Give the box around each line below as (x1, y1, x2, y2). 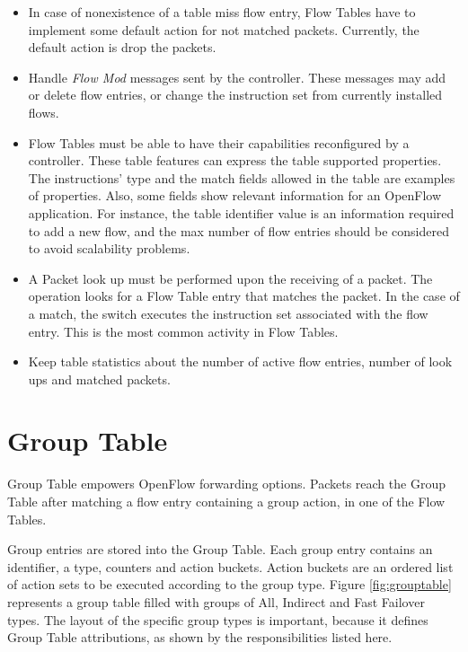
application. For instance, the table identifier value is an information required (28, 203, 455, 222)
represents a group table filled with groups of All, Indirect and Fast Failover (7, 592, 425, 611)
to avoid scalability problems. (28, 239, 190, 258)
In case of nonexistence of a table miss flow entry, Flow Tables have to (28, 3, 416, 21)
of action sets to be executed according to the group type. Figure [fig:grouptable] (7, 575, 452, 594)
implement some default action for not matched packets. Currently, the (28, 20, 419, 39)
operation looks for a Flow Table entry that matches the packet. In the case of (28, 286, 460, 305)
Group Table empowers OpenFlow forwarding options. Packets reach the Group (7, 474, 446, 493)
